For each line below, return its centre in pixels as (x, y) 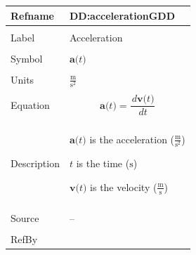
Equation (30, 104)
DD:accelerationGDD (122, 15)
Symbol (27, 58)
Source (25, 218)
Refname (32, 15)
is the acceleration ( (132, 139)
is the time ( (103, 163)
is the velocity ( (124, 187)
